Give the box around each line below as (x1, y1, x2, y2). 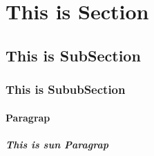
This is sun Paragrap (6, 137, 108, 151)
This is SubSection (6, 44, 141, 66)
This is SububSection (6, 81, 126, 98)
